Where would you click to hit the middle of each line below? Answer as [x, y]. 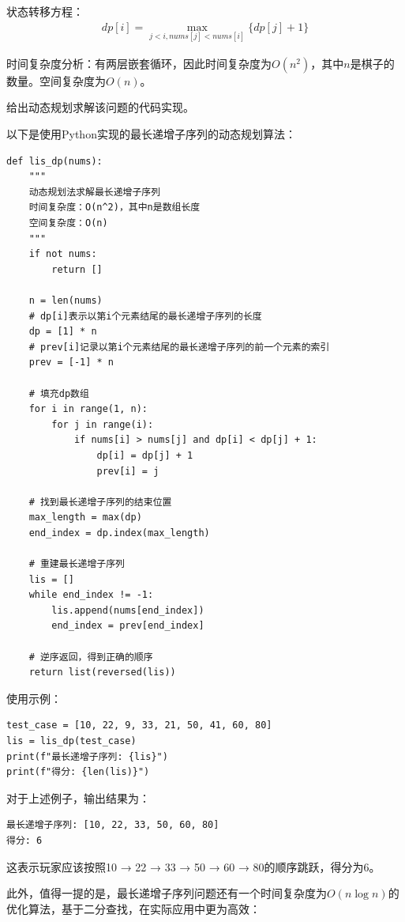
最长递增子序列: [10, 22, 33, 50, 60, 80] [113, 825]
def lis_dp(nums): [54, 161]
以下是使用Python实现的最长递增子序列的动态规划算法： [151, 134]
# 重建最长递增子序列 [77, 564]
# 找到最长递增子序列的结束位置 [100, 502]
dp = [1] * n [63, 332]
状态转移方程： [45, 11]
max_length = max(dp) [85, 518]
